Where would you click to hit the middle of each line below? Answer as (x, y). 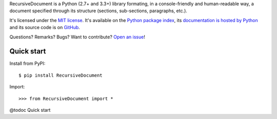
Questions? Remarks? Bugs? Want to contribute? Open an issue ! (77, 37)
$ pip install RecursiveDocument (61, 75)
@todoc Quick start (30, 110)
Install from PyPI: (27, 63)
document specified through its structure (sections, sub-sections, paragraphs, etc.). (98, 11)
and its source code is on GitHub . (45, 28)
